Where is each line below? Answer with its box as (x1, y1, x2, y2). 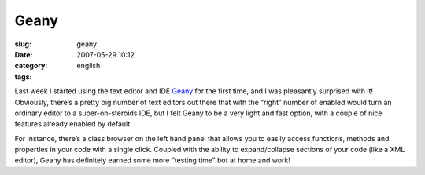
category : (14, 61, 48, 71)
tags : (14, 71, 32, 82)
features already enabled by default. (14, 119, 133, 129)
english (76, 61, 101, 71)
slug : (14, 39, 31, 49)
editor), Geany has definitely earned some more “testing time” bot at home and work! (14, 155, 291, 165)
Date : (14, 49, 33, 59)
